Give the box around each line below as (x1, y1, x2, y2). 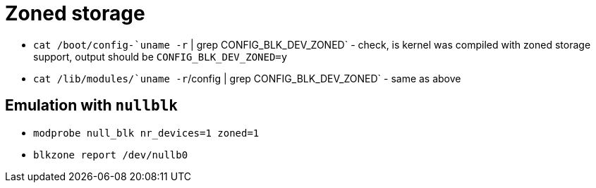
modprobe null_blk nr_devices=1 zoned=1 (33, 127, 260, 139)
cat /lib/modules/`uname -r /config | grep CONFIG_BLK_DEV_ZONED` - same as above (33, 72, 461, 84)
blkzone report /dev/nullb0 (33, 149, 188, 161)
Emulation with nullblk (5, 96, 178, 115)
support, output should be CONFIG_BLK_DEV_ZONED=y (33, 50, 288, 63)
